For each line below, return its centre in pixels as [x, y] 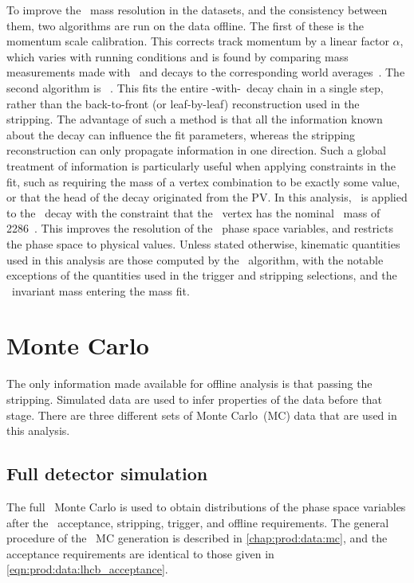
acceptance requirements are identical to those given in [140, 553]
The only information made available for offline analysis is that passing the [189, 383]
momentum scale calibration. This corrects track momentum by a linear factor [198, 41]
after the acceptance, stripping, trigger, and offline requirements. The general [198, 522]
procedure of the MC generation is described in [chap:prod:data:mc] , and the [197, 538]
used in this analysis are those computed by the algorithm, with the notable [195, 259]
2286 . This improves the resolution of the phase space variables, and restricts [200, 228]
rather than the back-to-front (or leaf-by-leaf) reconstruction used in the [183, 103]
